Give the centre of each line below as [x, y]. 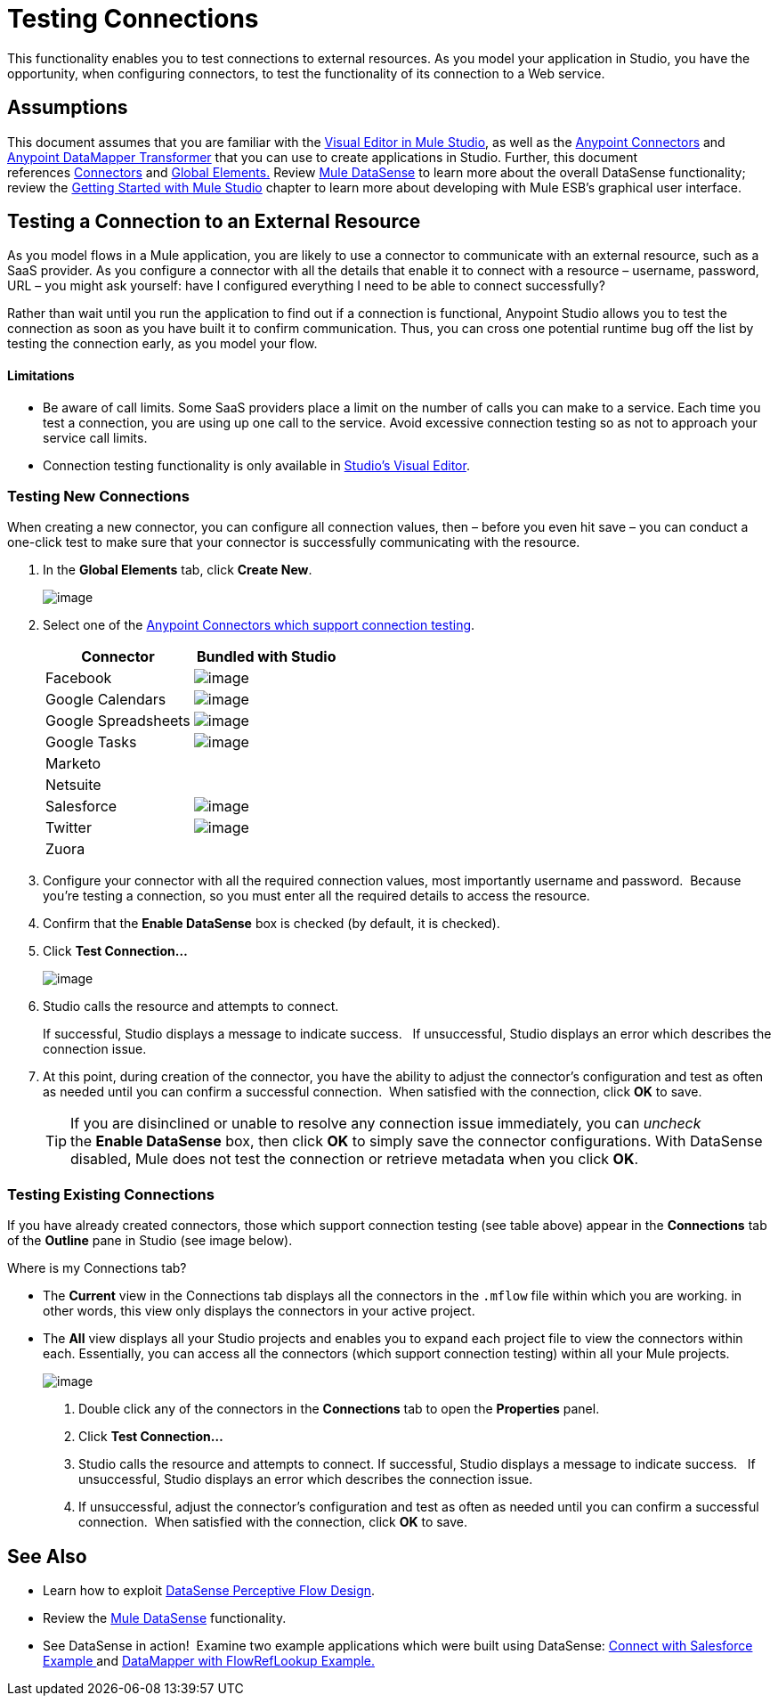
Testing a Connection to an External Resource [214, 222]
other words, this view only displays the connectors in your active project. [259, 1311]
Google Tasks [91, 742]
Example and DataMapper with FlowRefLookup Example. [209, 1661]
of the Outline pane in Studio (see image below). [150, 1241]
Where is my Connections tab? [97, 1268]
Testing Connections [133, 19]
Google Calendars [106, 700]
